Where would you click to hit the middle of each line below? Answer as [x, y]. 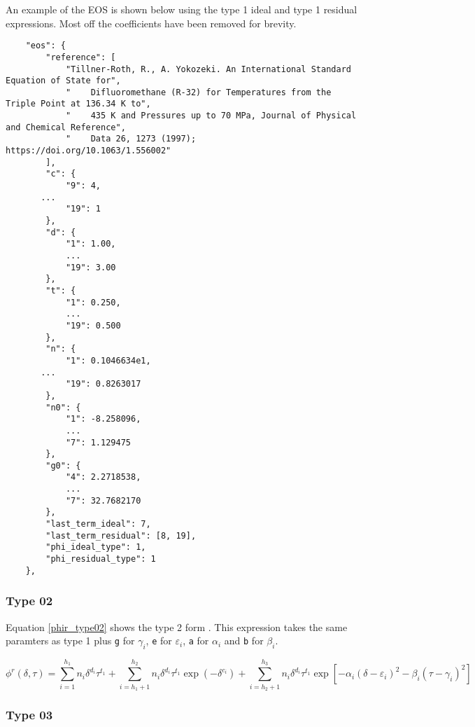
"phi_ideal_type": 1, [96, 547]
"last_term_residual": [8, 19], [121, 535]
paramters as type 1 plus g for [70, 641]
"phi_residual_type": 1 [101, 559]
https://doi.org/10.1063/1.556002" [88, 151]
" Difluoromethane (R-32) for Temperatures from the [198, 92]
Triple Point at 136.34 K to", [78, 104]
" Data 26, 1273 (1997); [131, 139]
